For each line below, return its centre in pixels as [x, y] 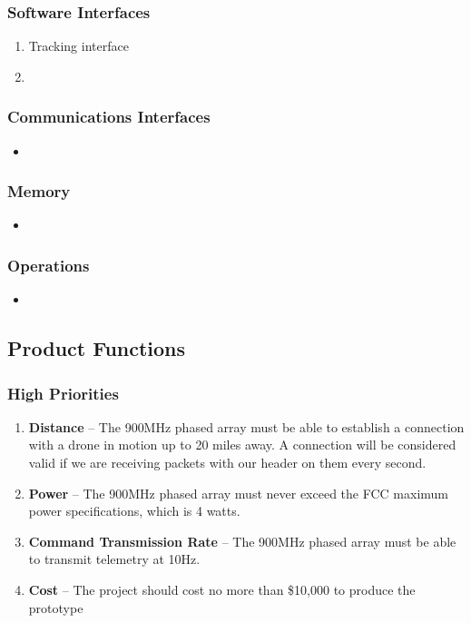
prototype [56, 607]
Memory [39, 191]
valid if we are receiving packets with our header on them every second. [227, 463]
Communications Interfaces [109, 117]
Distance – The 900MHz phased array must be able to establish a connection [246, 426]
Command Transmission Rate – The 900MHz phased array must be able [242, 541]
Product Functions [97, 348]
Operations [49, 265]
